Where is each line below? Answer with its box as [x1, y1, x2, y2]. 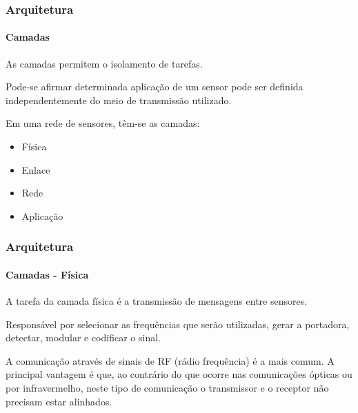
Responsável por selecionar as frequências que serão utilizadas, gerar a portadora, [6, 316, 350, 331]
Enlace [21, 162, 50, 177]
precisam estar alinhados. [6, 394, 112, 408]
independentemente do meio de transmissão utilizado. [6, 92, 232, 107]
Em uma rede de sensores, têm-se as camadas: [6, 116, 200, 130]
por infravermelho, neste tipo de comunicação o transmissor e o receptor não [6, 381, 329, 394]
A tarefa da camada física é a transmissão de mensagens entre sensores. [6, 294, 308, 308]
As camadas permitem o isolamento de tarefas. [6, 56, 203, 70]
